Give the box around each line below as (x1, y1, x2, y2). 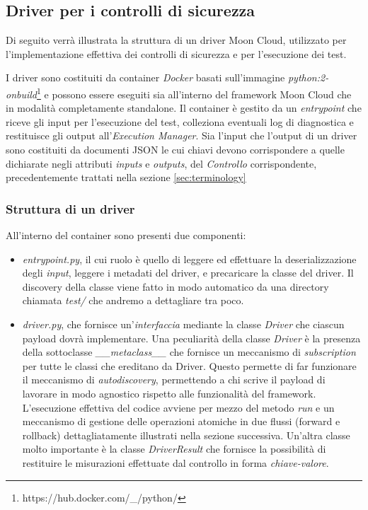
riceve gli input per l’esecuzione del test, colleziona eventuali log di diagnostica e (6, 114, 354, 129)
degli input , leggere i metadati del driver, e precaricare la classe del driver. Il (22, 265, 354, 280)
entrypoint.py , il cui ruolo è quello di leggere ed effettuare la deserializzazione (22, 251, 357, 266)
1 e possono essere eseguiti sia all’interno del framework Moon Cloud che (37, 84, 352, 101)
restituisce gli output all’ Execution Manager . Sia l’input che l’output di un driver (6, 128, 357, 143)
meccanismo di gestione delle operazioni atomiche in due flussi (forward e (22, 414, 340, 429)
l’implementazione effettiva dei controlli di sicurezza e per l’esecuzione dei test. (6, 46, 347, 61)
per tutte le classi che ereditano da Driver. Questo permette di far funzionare (22, 358, 357, 373)
